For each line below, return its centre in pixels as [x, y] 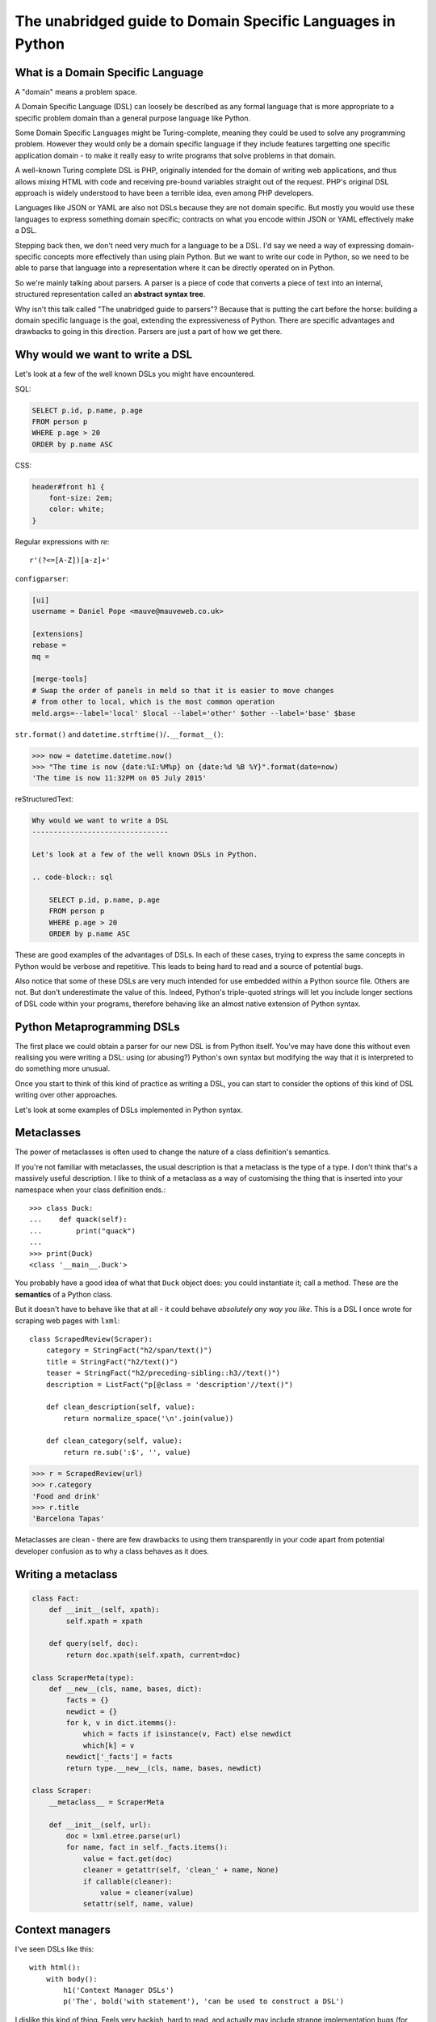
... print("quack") [83, 1231]
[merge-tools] [60, 679]
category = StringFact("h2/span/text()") [129, 1350]
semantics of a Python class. [64, 1294]
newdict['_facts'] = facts [119, 1757]
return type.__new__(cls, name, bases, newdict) [164, 1768]
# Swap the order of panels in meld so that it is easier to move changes [183, 690]
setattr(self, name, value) [138, 1904]
